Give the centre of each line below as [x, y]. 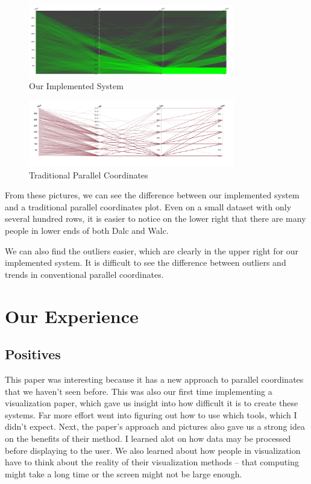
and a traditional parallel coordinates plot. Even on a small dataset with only [148, 206]
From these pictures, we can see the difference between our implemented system [152, 195]
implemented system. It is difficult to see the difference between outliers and [146, 262]
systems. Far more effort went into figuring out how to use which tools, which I [151, 414]
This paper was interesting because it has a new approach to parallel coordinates [154, 379]
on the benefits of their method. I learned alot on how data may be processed [148, 438]
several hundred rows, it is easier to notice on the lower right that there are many [155, 218]
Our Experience [72, 316]
